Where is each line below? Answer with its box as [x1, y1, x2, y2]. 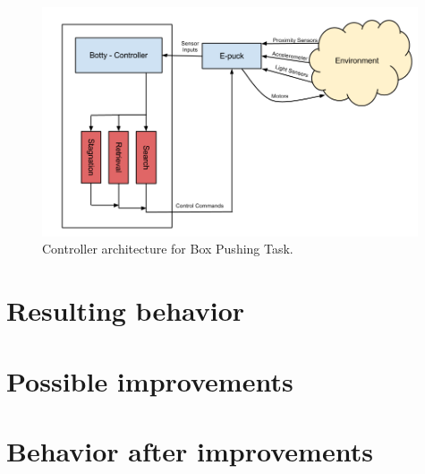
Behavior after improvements [6, 432, 373, 469]
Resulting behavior [6, 292, 245, 329]
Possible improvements [6, 362, 293, 399]
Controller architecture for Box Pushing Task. [42, 239, 293, 258]
